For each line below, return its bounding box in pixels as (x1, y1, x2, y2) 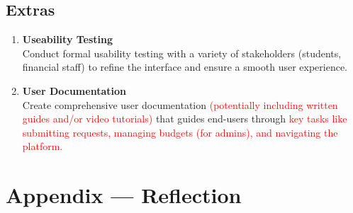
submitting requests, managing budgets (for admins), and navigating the (22, 125, 338, 139)
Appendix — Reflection (6, 180, 242, 209)
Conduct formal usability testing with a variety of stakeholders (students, (22, 45, 342, 60)
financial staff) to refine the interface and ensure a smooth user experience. (22, 59, 348, 74)
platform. (22, 139, 63, 154)
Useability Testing (22, 32, 113, 47)
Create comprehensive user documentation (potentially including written (22, 97, 338, 112)
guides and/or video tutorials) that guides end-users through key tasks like (22, 111, 347, 126)
